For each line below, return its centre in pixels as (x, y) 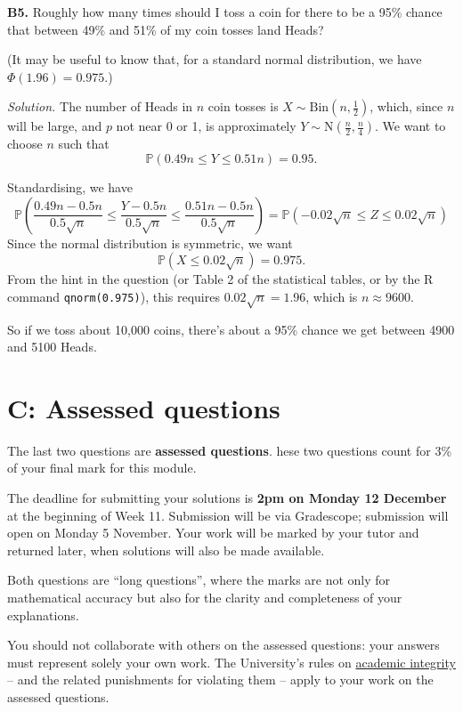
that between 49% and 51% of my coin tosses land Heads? (166, 29)
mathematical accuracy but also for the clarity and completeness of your (205, 597)
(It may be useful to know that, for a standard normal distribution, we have (215, 59)
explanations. (43, 615)
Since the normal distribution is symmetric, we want (150, 243)
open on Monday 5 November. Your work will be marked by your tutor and (213, 533)
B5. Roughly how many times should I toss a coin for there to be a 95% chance (225, 12)
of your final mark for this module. (102, 468)
